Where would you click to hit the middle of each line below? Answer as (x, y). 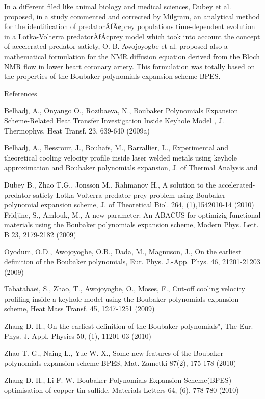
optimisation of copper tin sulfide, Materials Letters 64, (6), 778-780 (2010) (122, 390)
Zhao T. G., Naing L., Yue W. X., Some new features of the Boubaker (114, 353)
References (21, 93)
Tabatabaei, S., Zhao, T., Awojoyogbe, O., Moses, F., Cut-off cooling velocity (125, 289)
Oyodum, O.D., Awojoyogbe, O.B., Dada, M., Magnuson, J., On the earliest (123, 251)
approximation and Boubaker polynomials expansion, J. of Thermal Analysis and (131, 167)
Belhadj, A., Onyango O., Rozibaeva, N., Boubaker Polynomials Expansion (121, 110)
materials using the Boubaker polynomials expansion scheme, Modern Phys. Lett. (131, 224)
